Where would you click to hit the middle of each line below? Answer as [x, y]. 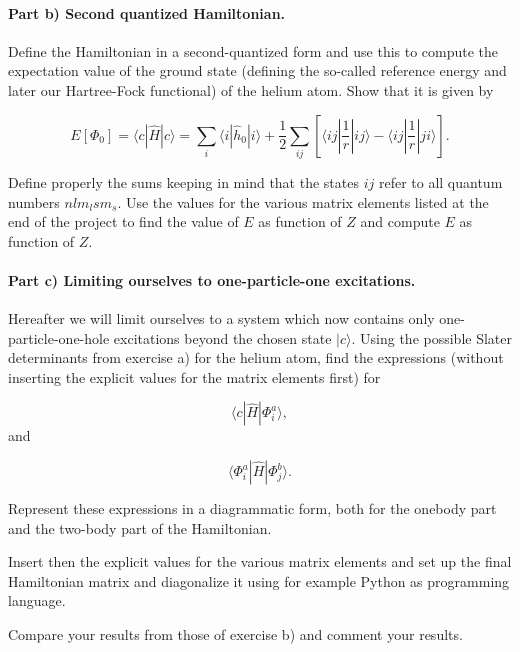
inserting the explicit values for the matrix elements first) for [194, 376]
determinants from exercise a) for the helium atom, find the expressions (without [256, 357]
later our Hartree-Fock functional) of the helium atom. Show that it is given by [251, 89]
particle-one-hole [59, 337]
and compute [400, 221]
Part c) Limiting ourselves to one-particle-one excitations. [212, 279]
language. [37, 600]
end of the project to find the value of [123, 221]
